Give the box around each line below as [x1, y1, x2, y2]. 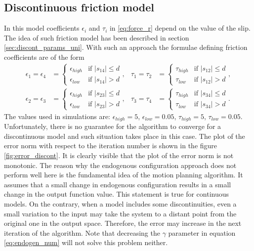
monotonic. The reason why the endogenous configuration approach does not [4, 160, 237, 170]
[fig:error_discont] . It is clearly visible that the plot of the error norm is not [4, 150, 234, 160]
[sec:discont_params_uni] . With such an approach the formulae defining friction [4, 42, 248, 52]
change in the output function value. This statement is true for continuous [4, 189, 229, 199]
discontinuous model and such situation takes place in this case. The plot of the [4, 130, 245, 141]
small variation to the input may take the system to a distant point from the [4, 208, 237, 218]
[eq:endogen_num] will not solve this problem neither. [4, 237, 168, 248]
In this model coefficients [4, 23, 80, 33]
